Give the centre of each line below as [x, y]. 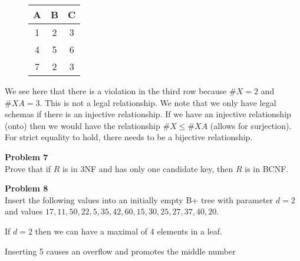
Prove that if [28, 168]
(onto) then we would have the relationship [83, 125]
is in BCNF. [267, 168]
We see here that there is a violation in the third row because [116, 91]
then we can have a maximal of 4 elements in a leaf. [128, 231]
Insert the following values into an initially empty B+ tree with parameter [139, 199]
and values [24, 211]
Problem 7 [27, 156]
